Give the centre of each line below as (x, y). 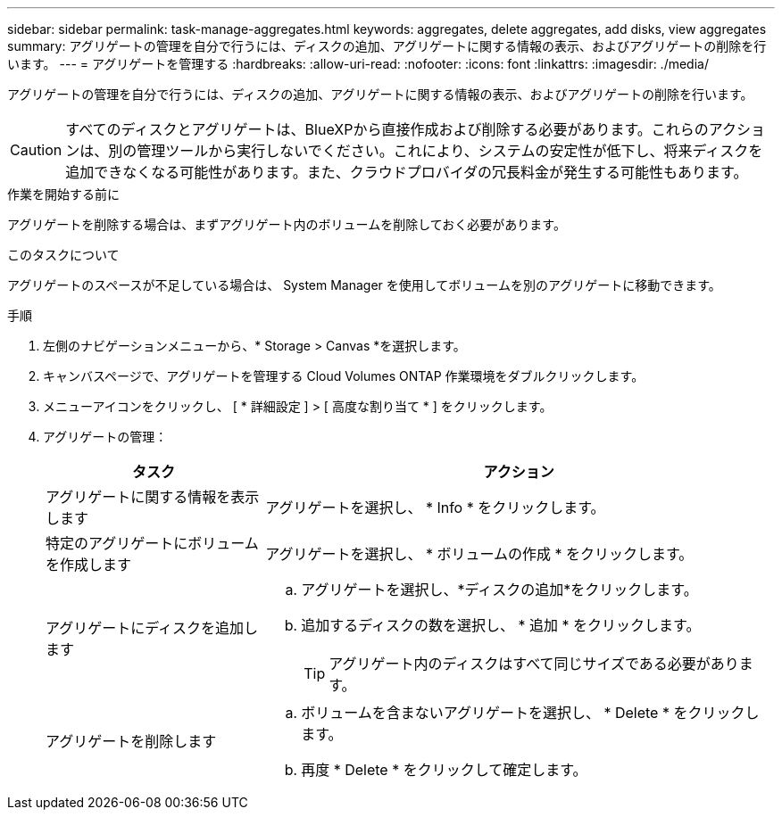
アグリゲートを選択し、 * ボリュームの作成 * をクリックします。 (479, 554)
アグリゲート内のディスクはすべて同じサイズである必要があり (534, 664)
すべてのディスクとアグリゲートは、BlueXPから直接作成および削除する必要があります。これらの (387, 129)
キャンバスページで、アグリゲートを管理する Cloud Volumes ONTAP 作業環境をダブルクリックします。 (344, 376)
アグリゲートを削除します (131, 741)
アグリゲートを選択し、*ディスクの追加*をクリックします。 (499, 590)
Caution (36, 150)
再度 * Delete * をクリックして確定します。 (444, 770)
